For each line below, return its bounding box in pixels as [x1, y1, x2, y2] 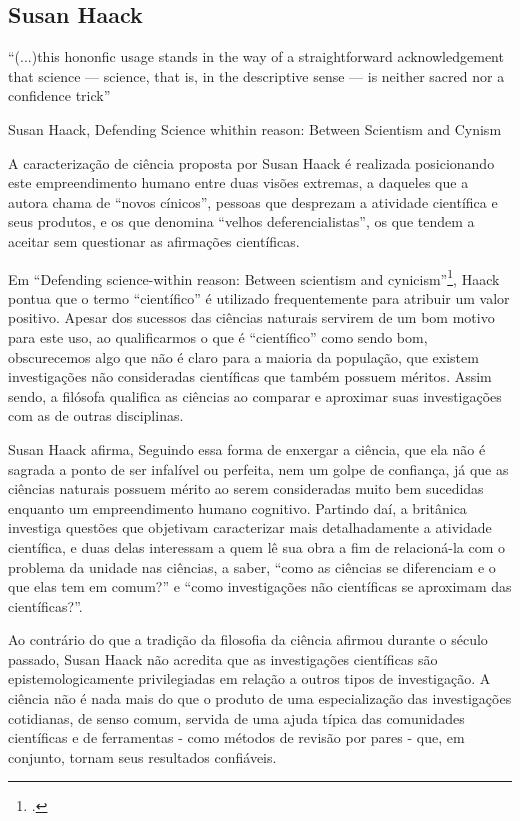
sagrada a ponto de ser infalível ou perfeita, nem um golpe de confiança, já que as [8, 458, 509, 479]
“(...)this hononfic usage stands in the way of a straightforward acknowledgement [8, 46, 504, 67]
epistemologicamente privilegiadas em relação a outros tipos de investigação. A [8, 668, 491, 689]
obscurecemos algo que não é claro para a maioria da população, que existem [8, 346, 479, 367]
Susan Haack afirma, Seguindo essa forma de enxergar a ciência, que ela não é [8, 438, 486, 459]
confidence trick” [8, 85, 111, 106]
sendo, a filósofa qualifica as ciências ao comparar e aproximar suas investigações [8, 385, 502, 406]
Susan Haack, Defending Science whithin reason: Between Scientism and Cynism [8, 118, 502, 139]
